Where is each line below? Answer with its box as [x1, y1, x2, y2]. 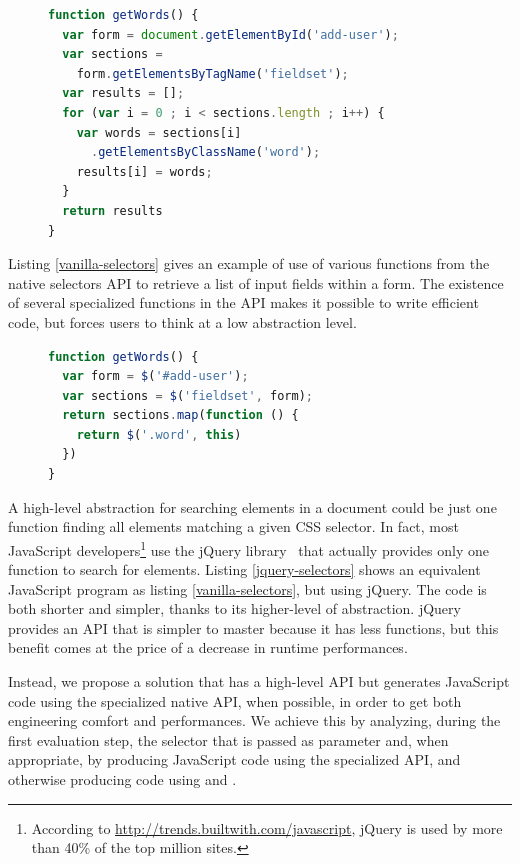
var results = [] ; [62, 86, 185, 101]
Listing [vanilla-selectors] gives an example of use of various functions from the [8, 253, 490, 274]
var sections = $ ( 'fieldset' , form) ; [62, 388, 313, 403]
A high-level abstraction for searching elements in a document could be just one [8, 496, 497, 517]
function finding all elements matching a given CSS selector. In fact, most [8, 516, 459, 537]
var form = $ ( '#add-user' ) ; [62, 369, 249, 384]
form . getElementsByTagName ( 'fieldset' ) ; [76, 66, 349, 81]
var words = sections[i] [76, 125, 242, 140]
